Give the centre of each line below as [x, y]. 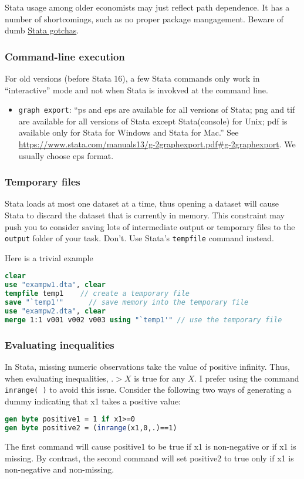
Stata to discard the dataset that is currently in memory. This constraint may [145, 215]
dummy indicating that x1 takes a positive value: [93, 401]
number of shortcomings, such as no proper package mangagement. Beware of [144, 18]
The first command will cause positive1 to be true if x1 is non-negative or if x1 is [151, 446]
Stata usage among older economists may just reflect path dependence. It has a [147, 7]
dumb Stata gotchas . [42, 30]
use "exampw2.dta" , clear [55, 311]
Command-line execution [65, 56]
